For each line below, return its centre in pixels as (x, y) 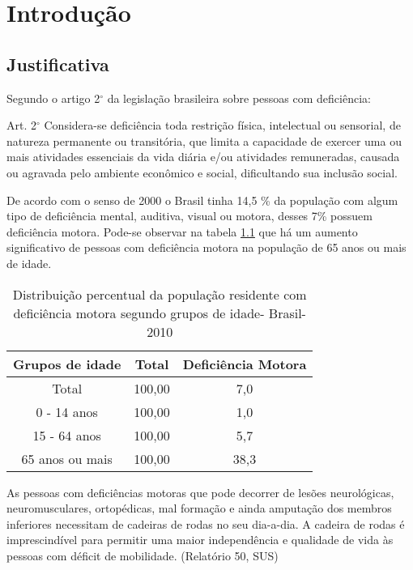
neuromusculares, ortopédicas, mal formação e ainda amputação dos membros (199, 508)
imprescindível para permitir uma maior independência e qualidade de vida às (200, 540)
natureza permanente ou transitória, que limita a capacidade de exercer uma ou (204, 140)
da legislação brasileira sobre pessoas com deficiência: (239, 98)
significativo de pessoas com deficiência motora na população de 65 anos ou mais (206, 247)
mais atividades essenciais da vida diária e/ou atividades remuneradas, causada (203, 157)
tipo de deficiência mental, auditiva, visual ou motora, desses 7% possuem (189, 216)
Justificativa (58, 64)
